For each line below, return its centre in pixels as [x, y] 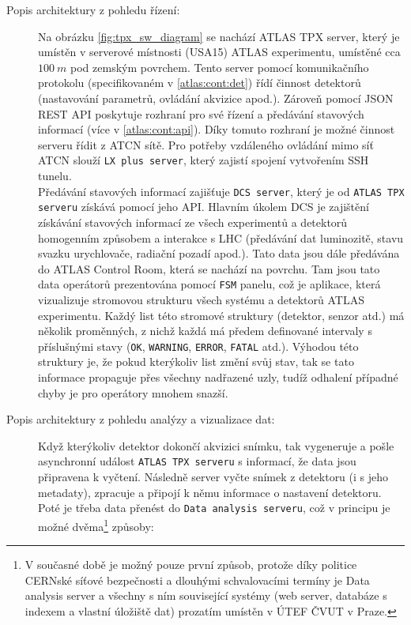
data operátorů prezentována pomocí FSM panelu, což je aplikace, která [209, 284]
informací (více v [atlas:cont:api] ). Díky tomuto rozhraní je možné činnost [217, 129]
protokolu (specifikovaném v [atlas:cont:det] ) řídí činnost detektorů [200, 83]
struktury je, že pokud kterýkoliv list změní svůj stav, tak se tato [196, 361]
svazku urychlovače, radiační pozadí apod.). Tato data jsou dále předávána [219, 253]
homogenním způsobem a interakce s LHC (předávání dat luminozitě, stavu [221, 237]
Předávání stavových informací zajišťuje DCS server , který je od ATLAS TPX [221, 191]
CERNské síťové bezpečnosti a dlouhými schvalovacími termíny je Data [197, 580]
